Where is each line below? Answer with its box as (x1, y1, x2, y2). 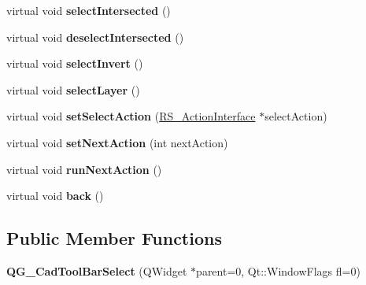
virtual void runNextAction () (6, 161, 162, 177)
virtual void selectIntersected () (6, 2, 171, 18)
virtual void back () (6, 187, 104, 204)
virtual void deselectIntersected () (6, 28, 184, 45)
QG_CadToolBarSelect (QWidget (6, 262, 187, 279)
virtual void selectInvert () (6, 55, 143, 72)
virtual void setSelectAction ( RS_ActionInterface (6, 108, 256, 124)
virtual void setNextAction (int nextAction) (6, 134, 228, 150)
